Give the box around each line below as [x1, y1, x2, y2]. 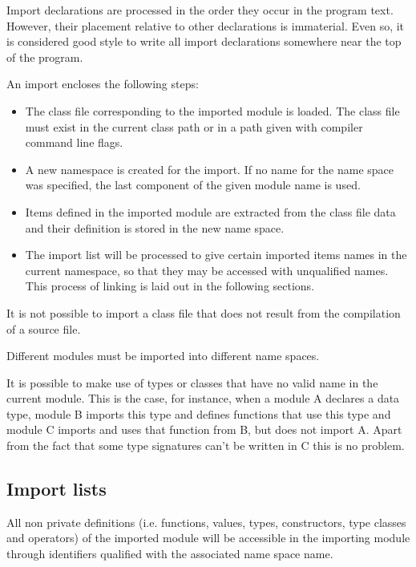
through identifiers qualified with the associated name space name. [6, 545, 333, 562]
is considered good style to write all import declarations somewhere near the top [6, 33, 402, 50]
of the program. [6, 48, 83, 65]
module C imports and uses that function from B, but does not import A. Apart [6, 421, 402, 438]
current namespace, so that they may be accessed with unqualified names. [25, 261, 389, 278]
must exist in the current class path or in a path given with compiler [25, 118, 363, 135]
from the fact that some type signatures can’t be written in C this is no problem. [6, 437, 405, 454]
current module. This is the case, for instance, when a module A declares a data [6, 390, 400, 407]
